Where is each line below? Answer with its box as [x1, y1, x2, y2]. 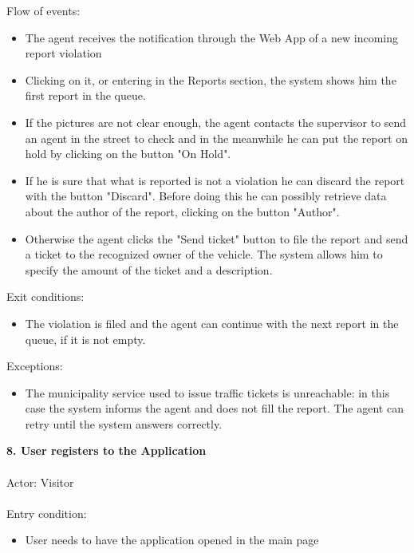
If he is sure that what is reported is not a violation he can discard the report [25, 172, 405, 188]
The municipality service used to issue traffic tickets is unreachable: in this [25, 384, 390, 401]
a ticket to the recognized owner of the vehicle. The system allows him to [25, 246, 383, 263]
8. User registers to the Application [6, 442, 207, 459]
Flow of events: [6, 2, 81, 18]
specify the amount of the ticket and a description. [25, 261, 273, 278]
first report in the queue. [25, 87, 146, 104]
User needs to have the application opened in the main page [25, 531, 319, 548]
